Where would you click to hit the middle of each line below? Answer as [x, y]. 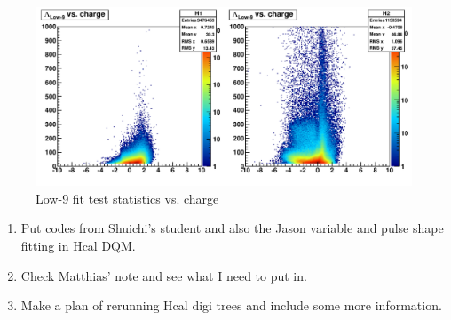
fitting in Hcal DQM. [78, 246]
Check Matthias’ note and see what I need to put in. [164, 275]
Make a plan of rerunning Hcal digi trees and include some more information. [231, 305]
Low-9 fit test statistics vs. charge [127, 198]
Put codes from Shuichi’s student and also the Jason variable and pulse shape [232, 228]
